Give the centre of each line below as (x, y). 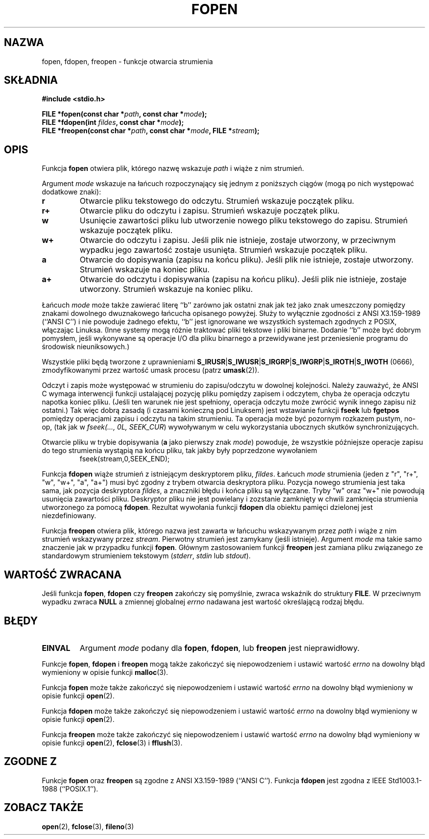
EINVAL (56, 648)
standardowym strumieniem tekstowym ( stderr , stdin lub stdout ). (146, 556)
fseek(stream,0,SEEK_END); (125, 459)
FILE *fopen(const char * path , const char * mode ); (124, 114)
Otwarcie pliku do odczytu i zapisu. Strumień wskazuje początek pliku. (210, 211)
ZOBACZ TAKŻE (44, 808)
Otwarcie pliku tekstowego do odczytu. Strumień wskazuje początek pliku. (217, 201)
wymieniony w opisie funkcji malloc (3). (105, 672)
